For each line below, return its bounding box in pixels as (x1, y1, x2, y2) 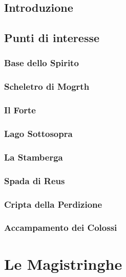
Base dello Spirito (4, 56, 79, 69)
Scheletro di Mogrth (4, 80, 90, 93)
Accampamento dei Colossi (4, 221, 117, 234)
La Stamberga (4, 150, 63, 163)
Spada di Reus (4, 174, 65, 187)
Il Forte (4, 104, 36, 116)
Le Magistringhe (4, 253, 122, 274)
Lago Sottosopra (4, 127, 73, 140)
